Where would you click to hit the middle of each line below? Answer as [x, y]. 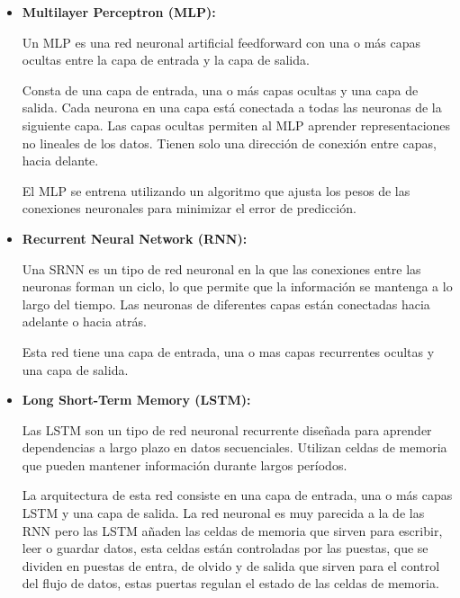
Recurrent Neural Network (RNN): [135, 238]
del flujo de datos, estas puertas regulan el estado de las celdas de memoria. [230, 583]
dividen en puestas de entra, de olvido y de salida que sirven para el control [231, 565]
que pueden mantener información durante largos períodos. [185, 464]
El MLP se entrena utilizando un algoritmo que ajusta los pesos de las [216, 190]
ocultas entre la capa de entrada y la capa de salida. [166, 60]
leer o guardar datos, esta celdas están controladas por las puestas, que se [225, 548]
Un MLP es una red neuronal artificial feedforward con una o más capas [221, 42]
